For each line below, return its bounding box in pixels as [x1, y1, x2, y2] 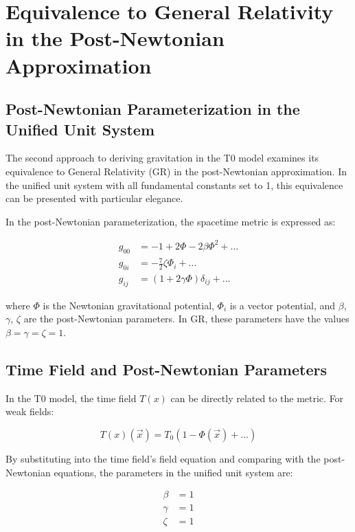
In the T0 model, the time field [5, 390, 137, 405]
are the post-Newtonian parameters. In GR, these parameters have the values [23, 311, 350, 326]
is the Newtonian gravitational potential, [43, 298, 214, 312]
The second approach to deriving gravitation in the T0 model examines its [5, 151, 319, 165]
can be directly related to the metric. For [170, 390, 344, 405]
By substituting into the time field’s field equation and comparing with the [5, 451, 321, 465]
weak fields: [5, 404, 54, 419]
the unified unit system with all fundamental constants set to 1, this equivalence [5, 177, 343, 192]
